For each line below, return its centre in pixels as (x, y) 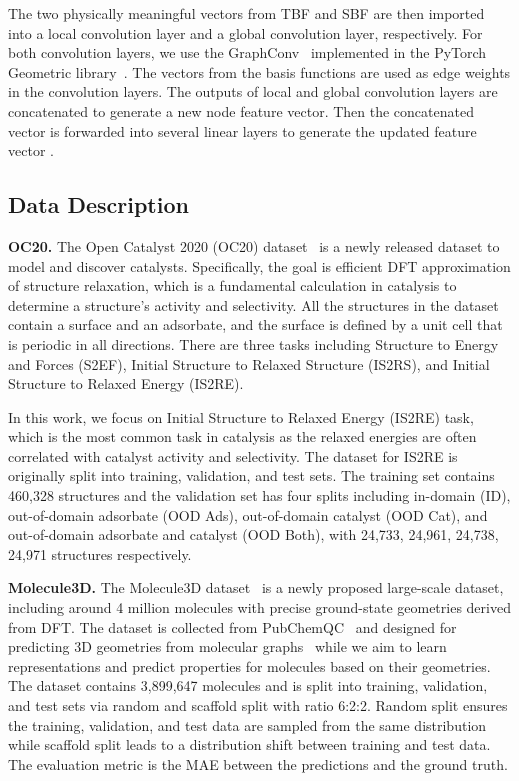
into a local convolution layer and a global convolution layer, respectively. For (245, 32)
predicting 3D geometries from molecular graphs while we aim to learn (227, 646)
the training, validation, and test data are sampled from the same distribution (247, 724)
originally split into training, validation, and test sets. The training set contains (251, 475)
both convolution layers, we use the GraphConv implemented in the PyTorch (247, 52)
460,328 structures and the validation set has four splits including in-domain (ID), (259, 495)
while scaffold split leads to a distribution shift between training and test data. (249, 744)
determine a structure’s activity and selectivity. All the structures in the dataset (253, 304)
